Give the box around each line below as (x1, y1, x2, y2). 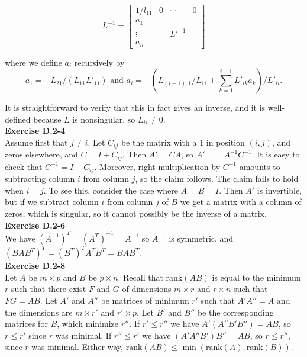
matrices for (5, 317, 48, 330)
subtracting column (5, 172, 75, 185)
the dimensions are (5, 305, 73, 318)
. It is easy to (251, 148, 300, 160)
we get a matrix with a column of (180, 195, 302, 208)
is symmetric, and (169, 231, 234, 244)
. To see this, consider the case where (43, 184, 178, 196)
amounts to (239, 160, 280, 172)
